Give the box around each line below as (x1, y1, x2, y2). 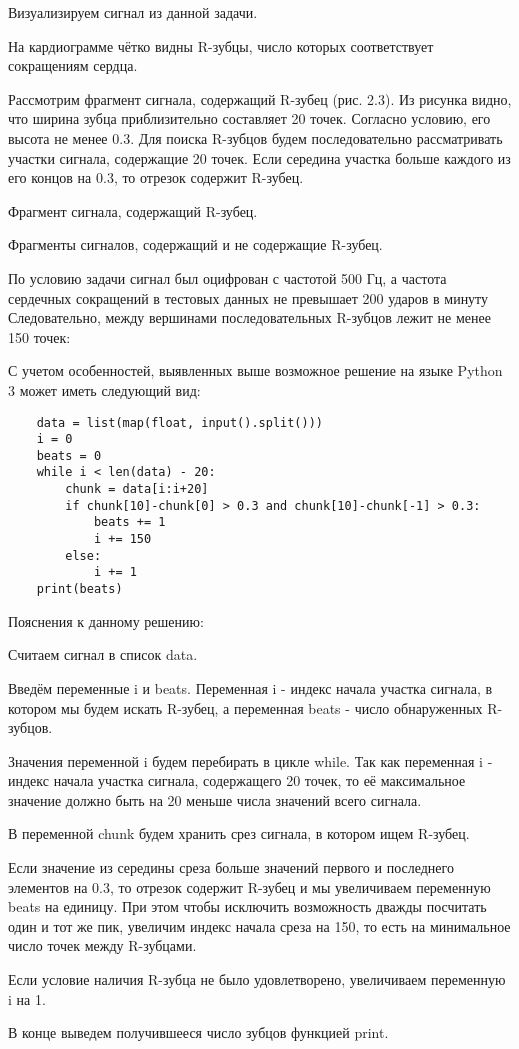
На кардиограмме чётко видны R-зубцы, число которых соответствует (8, 35, 434, 56)
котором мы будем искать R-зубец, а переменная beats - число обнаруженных (8, 697, 483, 718)
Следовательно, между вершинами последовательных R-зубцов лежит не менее (8, 307, 491, 328)
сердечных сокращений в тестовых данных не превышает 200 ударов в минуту (8, 287, 489, 308)
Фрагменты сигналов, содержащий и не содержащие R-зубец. (8, 234, 383, 255)
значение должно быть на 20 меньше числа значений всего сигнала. (8, 789, 422, 810)
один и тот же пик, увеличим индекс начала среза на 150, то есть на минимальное (8, 915, 511, 936)
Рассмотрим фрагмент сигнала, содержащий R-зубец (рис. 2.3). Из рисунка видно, (8, 88, 512, 109)
